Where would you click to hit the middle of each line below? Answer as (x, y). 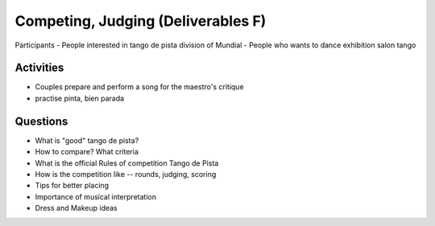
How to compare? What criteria (87, 152)
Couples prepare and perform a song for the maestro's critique (140, 87)
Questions (41, 121)
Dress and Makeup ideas (77, 208)
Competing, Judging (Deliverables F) (141, 21)
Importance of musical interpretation (96, 196)
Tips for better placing (72, 186)
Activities (39, 68)
